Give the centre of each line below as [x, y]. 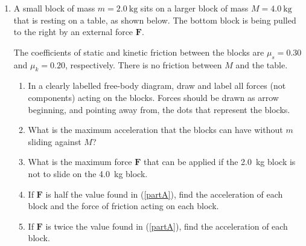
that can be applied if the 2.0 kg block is [220, 162]
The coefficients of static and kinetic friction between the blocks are [139, 52]
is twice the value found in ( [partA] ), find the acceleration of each [167, 226]
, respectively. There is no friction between [143, 64]
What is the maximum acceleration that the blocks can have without [155, 130]
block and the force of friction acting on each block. [123, 206]
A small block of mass [54, 8]
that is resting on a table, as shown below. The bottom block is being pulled [155, 20]
